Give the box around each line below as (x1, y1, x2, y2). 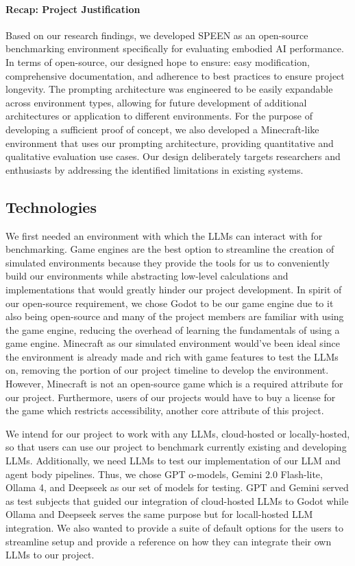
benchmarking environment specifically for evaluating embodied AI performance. (5, 41, 344, 56)
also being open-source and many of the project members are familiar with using (5, 309, 344, 324)
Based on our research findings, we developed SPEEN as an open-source (5, 27, 308, 42)
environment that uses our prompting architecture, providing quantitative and (5, 135, 334, 150)
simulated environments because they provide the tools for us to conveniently (5, 255, 330, 269)
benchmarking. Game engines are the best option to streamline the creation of (5, 242, 334, 256)
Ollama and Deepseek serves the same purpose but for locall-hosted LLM (5, 507, 313, 521)
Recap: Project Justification (5, 1, 140, 16)
